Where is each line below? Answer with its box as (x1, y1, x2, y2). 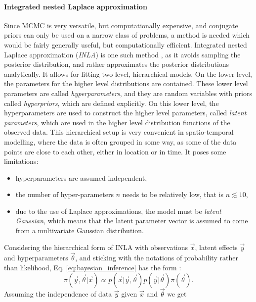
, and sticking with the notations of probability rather (75, 252, 238, 263)
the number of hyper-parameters (15, 189, 114, 200)
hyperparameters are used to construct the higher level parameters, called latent (4, 107, 247, 118)
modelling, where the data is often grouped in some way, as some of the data (4, 136, 237, 147)
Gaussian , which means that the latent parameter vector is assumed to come (15, 215, 248, 226)
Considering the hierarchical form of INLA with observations (4, 242, 188, 252)
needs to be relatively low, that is (122, 189, 224, 200)
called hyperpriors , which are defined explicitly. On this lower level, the (4, 98, 219, 108)
